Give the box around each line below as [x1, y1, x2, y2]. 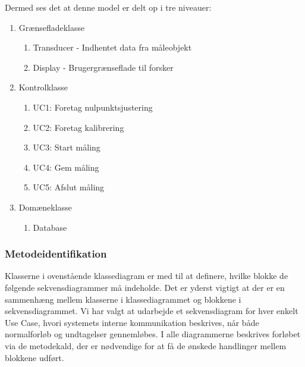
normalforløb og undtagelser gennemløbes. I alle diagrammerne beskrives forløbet [5, 328, 301, 340]
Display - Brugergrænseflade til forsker [33, 61, 174, 73]
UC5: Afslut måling [33, 181, 105, 193]
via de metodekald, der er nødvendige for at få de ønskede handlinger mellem [5, 339, 287, 352]
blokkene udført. [5, 351, 64, 363]
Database [33, 221, 67, 233]
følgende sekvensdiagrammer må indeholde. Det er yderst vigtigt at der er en [5, 281, 285, 293]
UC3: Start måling [33, 141, 100, 153]
